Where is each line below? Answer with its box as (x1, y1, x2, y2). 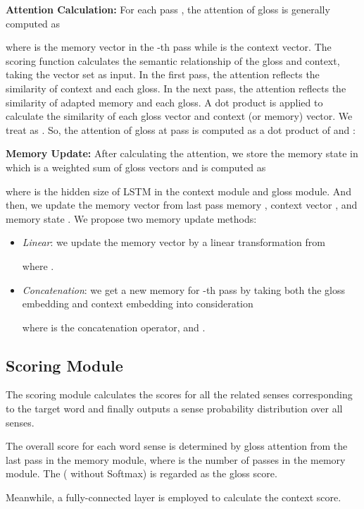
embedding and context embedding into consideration (22, 296, 253, 311)
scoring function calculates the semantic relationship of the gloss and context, (6, 53, 340, 68)
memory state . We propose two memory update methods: (6, 211, 257, 226)
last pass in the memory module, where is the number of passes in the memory (6, 452, 346, 467)
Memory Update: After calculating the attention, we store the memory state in (6, 146, 358, 161)
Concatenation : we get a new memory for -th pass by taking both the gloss (22, 282, 345, 297)
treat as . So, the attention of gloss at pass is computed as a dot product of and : (6, 122, 356, 137)
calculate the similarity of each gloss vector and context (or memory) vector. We (6, 109, 353, 123)
